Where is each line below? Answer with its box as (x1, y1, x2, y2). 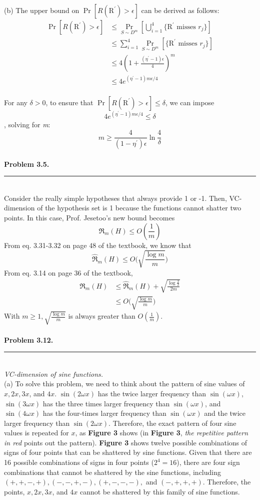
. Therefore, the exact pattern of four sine (108, 417, 236, 428)
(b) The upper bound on (4, 5, 79, 15)
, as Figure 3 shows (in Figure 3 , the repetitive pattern (75, 427, 248, 438)
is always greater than (68, 311, 135, 321)
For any (4, 97, 27, 107)
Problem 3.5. (4, 158, 49, 169)
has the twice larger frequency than (97, 388, 206, 398)
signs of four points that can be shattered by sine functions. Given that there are (4, 447, 252, 457)
